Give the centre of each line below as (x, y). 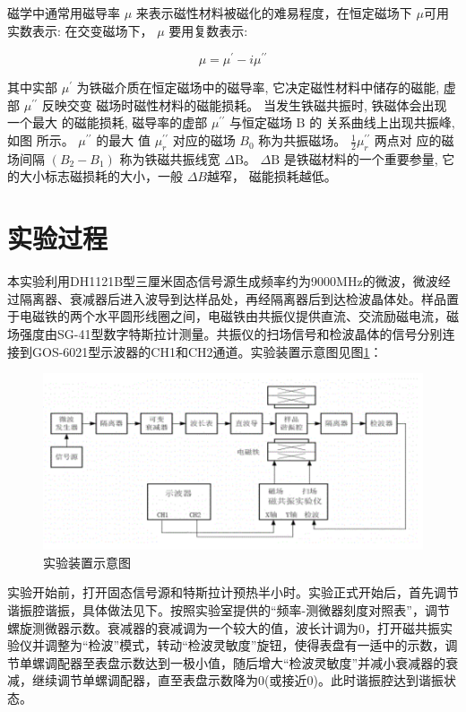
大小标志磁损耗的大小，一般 (101, 176)
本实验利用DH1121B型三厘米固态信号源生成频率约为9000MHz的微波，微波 (223, 281)
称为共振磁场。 (302, 140)
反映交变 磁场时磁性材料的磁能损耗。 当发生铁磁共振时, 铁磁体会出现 (244, 104)
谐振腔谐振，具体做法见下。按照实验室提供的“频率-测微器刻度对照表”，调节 (229, 609)
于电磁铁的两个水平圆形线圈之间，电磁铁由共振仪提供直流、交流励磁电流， (227, 316)
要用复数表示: (208, 30)
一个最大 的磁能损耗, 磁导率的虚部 (108, 122)
